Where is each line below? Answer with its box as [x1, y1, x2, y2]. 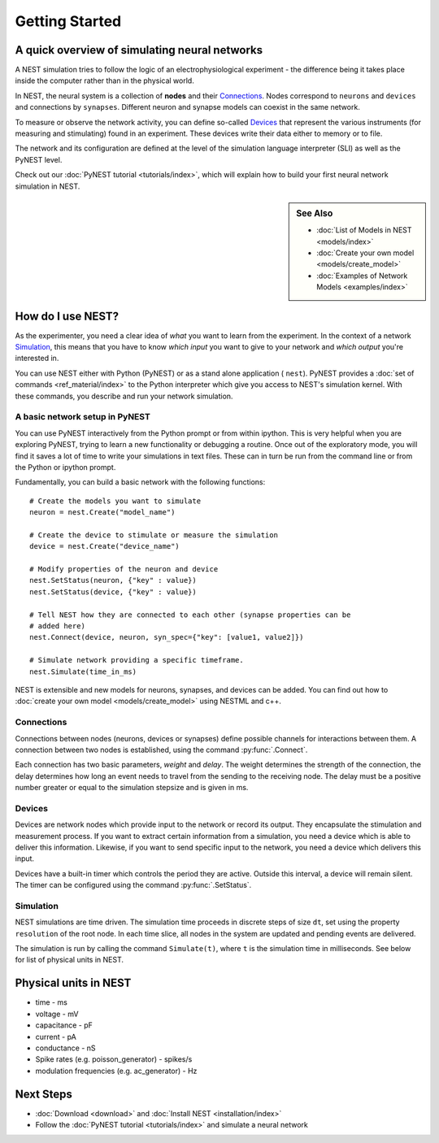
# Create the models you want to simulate [29, 496, 202, 506]
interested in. [15, 354, 59, 363]
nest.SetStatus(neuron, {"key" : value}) [29, 576, 197, 585]
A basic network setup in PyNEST [15, 411, 150, 423]
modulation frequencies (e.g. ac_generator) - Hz [35, 1066, 198, 1076]
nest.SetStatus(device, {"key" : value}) [29, 587, 197, 597]
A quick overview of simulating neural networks [15, 43, 263, 57]
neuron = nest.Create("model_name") [29, 508, 176, 517]
